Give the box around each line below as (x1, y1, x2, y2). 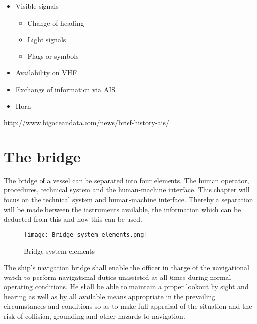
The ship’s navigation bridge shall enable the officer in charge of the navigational (4, 262, 249, 273)
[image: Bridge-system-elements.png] (24, 231, 148, 238)
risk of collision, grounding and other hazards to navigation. (4, 311, 185, 321)
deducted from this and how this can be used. (4, 214, 142, 224)
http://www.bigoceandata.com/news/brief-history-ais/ (4, 117, 169, 128)
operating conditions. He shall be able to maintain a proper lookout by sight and (4, 281, 249, 292)
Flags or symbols (27, 50, 79, 61)
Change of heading (27, 17, 84, 28)
